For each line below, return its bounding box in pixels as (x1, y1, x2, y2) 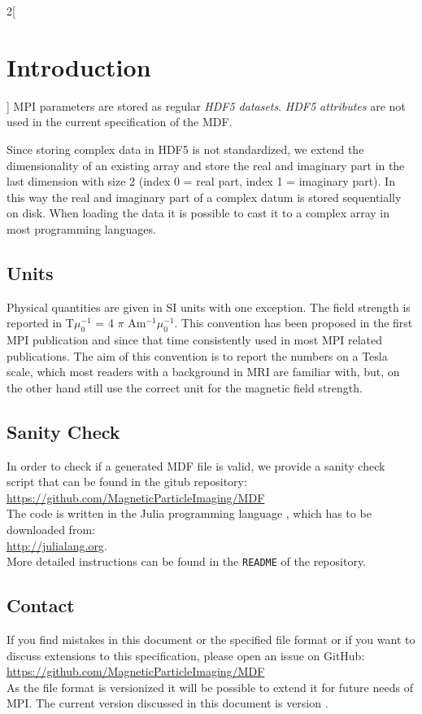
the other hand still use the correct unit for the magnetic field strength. (7, 379, 363, 396)
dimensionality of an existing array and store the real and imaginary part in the (7, 156, 405, 173)
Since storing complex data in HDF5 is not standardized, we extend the (7, 140, 364, 157)
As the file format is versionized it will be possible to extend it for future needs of (7, 678, 413, 695)
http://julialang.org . (7, 537, 107, 554)
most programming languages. (7, 220, 156, 237)
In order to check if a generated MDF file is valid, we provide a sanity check (7, 457, 385, 474)
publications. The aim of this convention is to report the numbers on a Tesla (7, 347, 388, 364)
